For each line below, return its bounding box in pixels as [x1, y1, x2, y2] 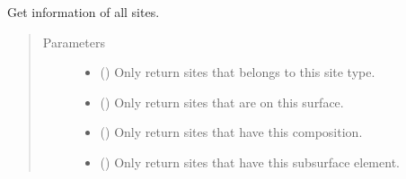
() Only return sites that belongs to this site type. [100, 63, 375, 81]
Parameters [42, 32, 105, 51]
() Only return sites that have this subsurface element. [100, 152, 400, 171]
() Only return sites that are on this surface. [100, 92, 344, 111]
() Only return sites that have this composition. [100, 123, 363, 141]
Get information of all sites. [7, 3, 160, 21]
